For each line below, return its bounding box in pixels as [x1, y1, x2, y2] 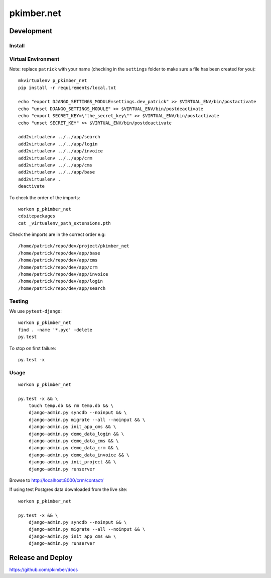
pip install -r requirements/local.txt [18, 85, 116, 91]
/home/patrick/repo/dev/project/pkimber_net [18, 243, 130, 249]
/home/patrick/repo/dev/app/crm [18, 264, 98, 270]
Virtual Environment [9, 55, 60, 62]
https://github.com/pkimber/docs [9, 566, 78, 572]
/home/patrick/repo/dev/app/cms [18, 257, 98, 263]
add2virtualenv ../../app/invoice [18, 148, 103, 154]
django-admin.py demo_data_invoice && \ [28, 452, 130, 458]
